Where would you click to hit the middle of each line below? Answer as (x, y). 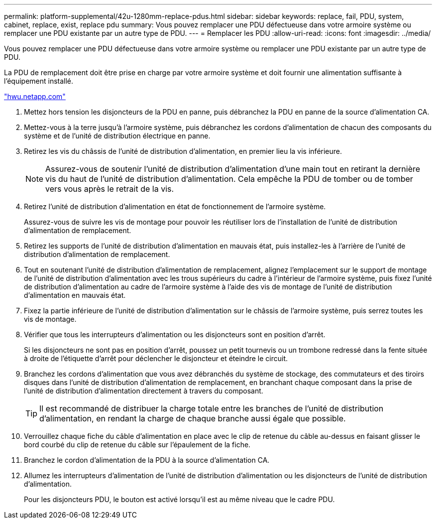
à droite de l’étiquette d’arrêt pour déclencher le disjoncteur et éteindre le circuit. (156, 358)
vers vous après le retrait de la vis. (110, 189)
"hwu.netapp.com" (35, 96)
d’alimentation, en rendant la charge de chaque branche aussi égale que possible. (193, 418)
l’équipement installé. (39, 81)
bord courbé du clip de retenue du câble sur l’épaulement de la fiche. (137, 445)
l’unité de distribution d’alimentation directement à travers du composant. (144, 391)
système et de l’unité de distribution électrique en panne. (117, 136)
